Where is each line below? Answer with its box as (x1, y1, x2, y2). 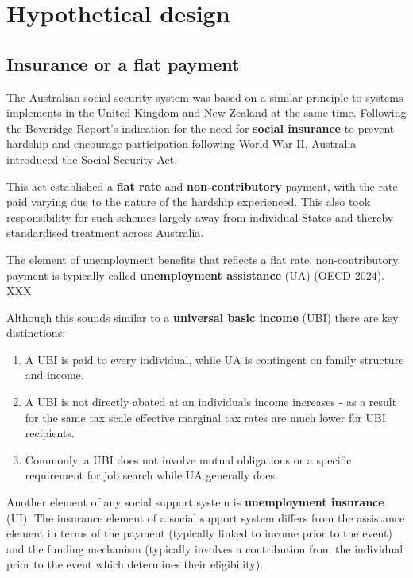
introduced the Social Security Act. (6, 150, 178, 167)
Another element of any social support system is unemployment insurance (6, 494, 384, 510)
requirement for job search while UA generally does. (25, 467, 278, 483)
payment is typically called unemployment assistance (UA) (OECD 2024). (6, 266, 385, 283)
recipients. (25, 425, 75, 441)
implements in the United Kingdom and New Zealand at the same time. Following (6, 104, 407, 121)
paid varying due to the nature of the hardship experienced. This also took (6, 193, 371, 210)
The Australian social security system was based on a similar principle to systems (6, 88, 403, 105)
